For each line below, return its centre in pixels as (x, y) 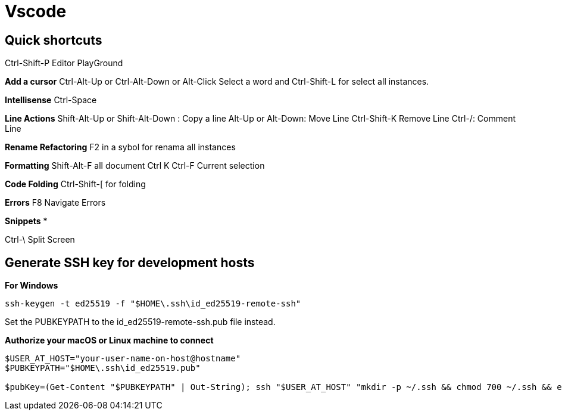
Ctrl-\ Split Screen (40, 240)
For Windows (32, 286)
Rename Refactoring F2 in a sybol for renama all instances (120, 147)
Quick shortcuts (54, 40)
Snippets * (26, 221)
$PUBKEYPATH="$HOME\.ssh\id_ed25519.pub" (103, 368)
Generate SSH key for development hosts (130, 262)
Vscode (36, 11)
